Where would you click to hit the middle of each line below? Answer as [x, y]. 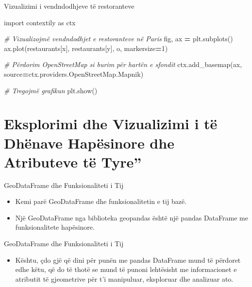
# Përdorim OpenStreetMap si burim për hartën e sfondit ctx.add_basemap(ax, [123, 64]
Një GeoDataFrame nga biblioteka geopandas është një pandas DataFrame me [132, 217]
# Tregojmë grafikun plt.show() [51, 90]
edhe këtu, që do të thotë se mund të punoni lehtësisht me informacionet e [126, 269]
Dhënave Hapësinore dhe [89, 143]
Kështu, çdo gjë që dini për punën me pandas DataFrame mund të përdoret [128, 260]
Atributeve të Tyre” [73, 161]
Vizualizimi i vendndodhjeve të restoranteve [69, 6]
